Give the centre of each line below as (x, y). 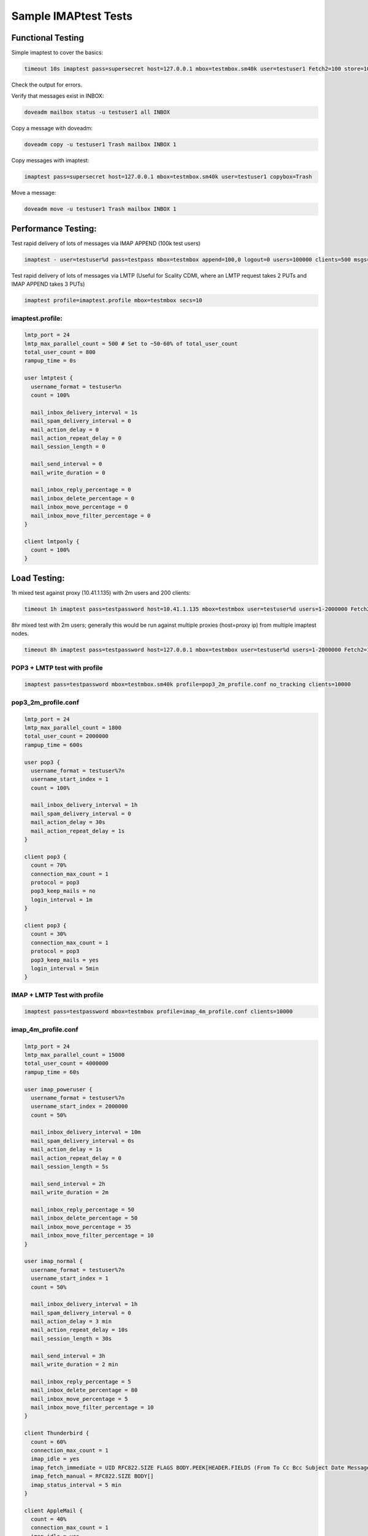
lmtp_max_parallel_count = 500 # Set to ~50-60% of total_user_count (131, 343)
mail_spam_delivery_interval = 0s (83, 1141)
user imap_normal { (53, 1261)
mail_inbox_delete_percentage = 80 (84, 1390)
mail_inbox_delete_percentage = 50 (84, 1218)
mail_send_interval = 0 (67, 464)
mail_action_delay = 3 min (71, 1322)
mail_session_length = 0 (68, 447)
